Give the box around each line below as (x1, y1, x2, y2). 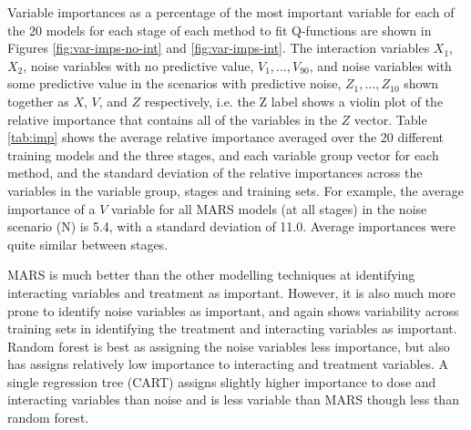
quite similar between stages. (7, 234, 169, 253)
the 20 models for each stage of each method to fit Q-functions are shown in (7, 20, 432, 39)
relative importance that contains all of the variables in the (7, 109, 337, 128)
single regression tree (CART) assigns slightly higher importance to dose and (7, 372, 436, 391)
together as (7, 91, 69, 110)
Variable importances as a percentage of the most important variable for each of (7, 3, 455, 21)
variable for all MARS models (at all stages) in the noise (110, 199, 427, 218)
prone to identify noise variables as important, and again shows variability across (7, 301, 459, 320)
